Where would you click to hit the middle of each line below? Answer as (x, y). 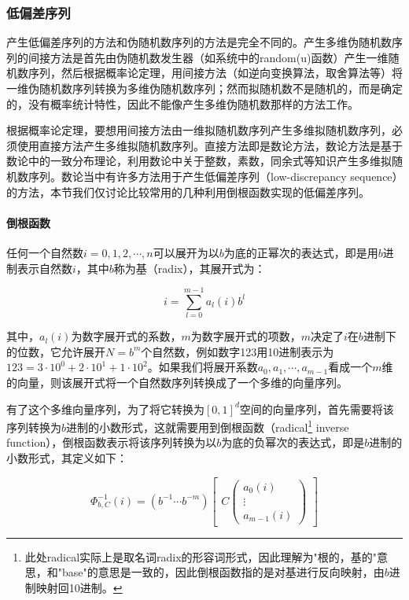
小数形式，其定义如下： (67, 458)
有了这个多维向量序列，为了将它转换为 (105, 409)
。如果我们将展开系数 (203, 367)
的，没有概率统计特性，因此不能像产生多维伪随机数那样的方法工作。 (182, 103)
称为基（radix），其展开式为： (190, 268)
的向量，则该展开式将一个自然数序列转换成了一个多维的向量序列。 (177, 383)
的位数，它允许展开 (56, 351)
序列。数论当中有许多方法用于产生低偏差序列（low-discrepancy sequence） (213, 176)
